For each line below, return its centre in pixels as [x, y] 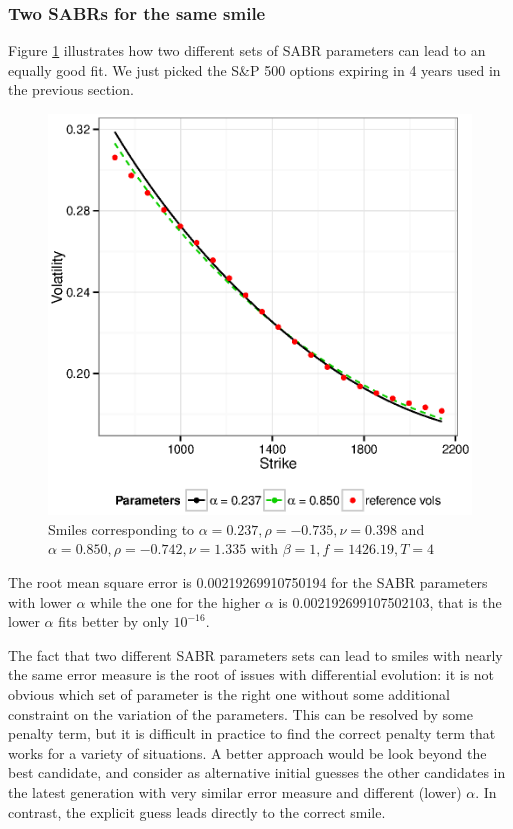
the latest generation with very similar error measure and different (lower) [235, 791]
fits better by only [113, 621]
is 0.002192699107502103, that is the [390, 601]
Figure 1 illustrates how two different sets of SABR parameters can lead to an [247, 50]
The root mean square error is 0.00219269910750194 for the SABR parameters [248, 582]
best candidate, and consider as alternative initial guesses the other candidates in [257, 772]
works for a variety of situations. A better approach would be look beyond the [247, 752]
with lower [40, 601]
